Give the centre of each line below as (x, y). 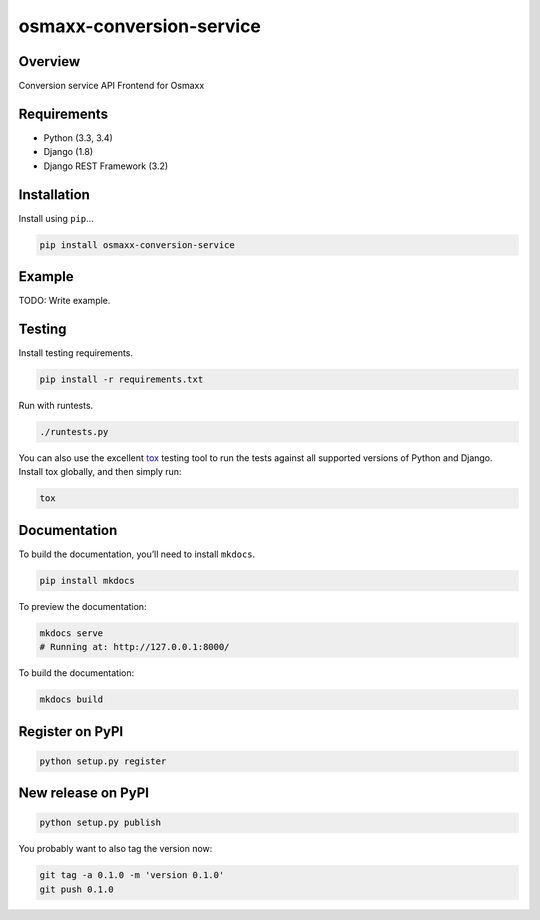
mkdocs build (71, 699)
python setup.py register (103, 761)
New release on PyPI (84, 793)
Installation (54, 194)
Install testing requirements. (76, 353)
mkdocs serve (71, 633)
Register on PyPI (71, 731)
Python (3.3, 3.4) (78, 137)
